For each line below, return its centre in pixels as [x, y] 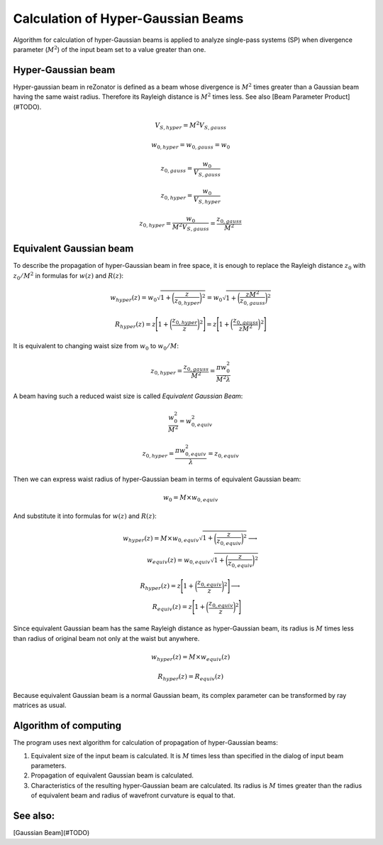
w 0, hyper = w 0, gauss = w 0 [191, 146]
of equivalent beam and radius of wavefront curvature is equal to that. [133, 795]
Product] [337, 97]
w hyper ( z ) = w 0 [134, 298]
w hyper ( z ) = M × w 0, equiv [161, 539]
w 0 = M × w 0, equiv [191, 498]
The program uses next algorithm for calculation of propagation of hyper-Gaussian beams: [145, 743]
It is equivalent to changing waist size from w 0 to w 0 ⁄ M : [96, 346]
